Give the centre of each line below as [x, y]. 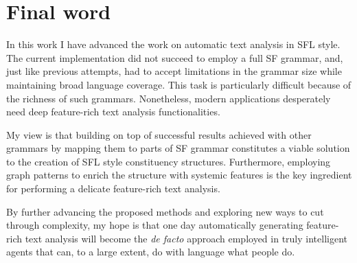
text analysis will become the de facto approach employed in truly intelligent [186, 238]
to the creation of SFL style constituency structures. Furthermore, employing [169, 161]
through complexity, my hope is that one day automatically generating [155, 225]
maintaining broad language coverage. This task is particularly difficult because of [179, 84]
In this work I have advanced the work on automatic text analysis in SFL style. [173, 44]
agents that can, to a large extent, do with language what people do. [151, 252]
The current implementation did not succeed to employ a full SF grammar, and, [175, 57]
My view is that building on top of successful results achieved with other [159, 134]
